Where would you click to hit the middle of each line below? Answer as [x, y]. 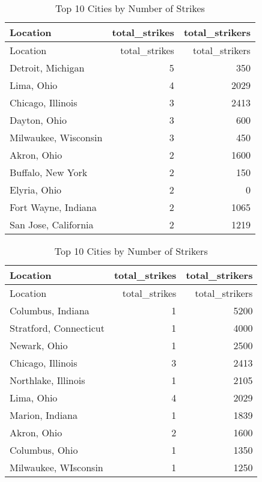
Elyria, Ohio [36, 190]
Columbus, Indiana [50, 310]
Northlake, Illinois [47, 380]
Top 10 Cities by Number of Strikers [131, 251]
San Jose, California [52, 224]
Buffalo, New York [49, 172]
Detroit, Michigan [47, 68]
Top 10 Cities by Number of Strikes [130, 8]
